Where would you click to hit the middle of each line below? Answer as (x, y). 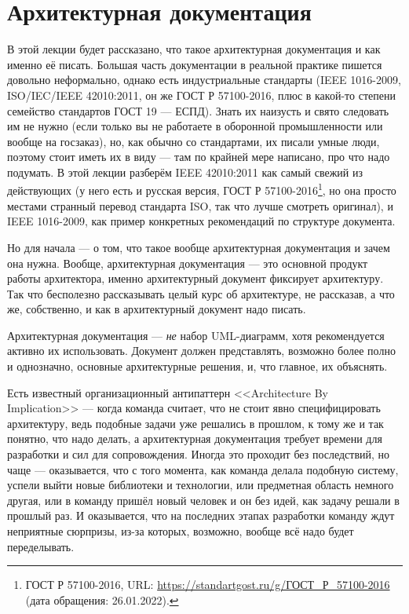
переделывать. (41, 546)
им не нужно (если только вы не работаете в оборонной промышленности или (195, 126)
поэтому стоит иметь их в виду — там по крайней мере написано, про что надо (199, 157)
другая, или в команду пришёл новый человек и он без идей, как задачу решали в (203, 500)
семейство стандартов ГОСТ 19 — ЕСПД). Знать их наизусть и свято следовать (198, 110)
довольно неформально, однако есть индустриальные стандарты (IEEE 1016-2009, (204, 80)
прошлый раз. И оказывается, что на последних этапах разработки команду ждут (201, 515)
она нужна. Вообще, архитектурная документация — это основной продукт (188, 263)
